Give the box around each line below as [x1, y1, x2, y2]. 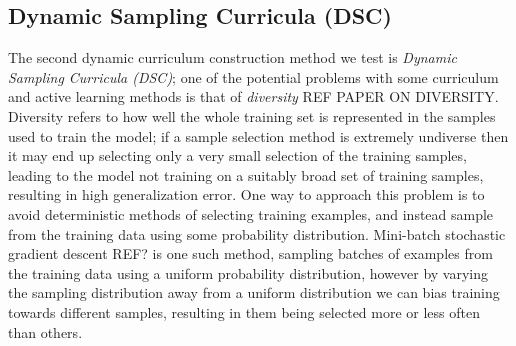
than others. [8, 321, 83, 342]
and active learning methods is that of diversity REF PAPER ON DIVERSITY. [8, 86, 499, 107]
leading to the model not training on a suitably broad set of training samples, [8, 164, 484, 185]
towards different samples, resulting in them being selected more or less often [8, 301, 481, 322]
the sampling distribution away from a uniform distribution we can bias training [8, 282, 500, 303]
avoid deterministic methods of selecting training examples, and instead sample [8, 203, 494, 224]
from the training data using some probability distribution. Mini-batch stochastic [8, 223, 506, 244]
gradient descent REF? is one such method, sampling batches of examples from [8, 243, 493, 264]
